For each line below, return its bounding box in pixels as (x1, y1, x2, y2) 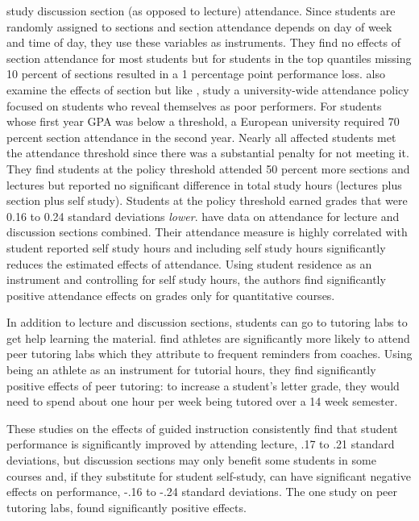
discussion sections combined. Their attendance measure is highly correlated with (6, 223, 408, 240)
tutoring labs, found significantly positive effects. (6, 498, 247, 515)
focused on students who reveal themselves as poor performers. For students (6, 97, 382, 114)
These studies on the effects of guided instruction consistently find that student (6, 419, 398, 436)
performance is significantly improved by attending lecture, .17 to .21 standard (6, 436, 395, 452)
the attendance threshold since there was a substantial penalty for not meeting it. (6, 144, 409, 161)
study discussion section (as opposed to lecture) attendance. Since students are (6, 2, 396, 19)
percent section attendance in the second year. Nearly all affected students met (6, 128, 396, 145)
